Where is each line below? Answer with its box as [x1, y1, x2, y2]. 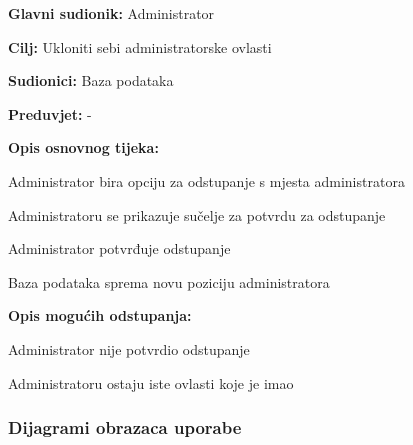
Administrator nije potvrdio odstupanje [8, 338, 250, 359]
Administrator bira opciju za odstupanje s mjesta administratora [8, 170, 405, 191]
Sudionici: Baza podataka [8, 70, 174, 91]
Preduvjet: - [8, 103, 92, 124]
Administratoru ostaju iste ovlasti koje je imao [8, 372, 294, 393]
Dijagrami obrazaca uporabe [8, 415, 242, 440]
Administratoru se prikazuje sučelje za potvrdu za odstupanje [8, 204, 386, 225]
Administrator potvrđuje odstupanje [8, 238, 231, 259]
